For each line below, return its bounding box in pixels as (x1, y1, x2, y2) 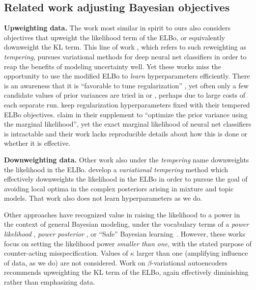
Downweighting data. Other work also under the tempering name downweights (4, 154, 249, 164)
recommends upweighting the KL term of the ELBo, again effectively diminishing (4, 267, 249, 277)
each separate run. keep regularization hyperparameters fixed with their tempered (4, 99, 250, 109)
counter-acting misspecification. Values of (4, 248, 128, 258)
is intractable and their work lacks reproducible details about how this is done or (4, 128, 248, 138)
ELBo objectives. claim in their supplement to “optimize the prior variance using (4, 109, 248, 119)
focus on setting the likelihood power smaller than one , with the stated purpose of (4, 238, 252, 248)
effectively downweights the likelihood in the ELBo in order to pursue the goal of (4, 174, 248, 184)
